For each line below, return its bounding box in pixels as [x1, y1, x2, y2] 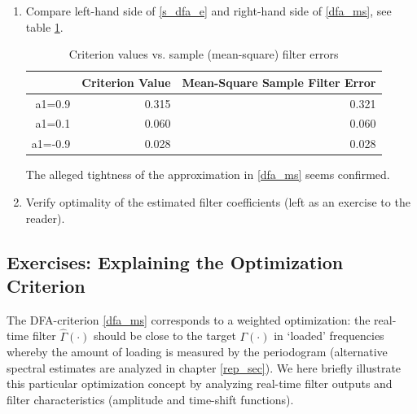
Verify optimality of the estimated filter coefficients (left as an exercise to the [25, 194, 410, 210]
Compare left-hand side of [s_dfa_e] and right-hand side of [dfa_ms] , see [25, 2, 392, 19]
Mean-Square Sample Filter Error [182, 73, 376, 90]
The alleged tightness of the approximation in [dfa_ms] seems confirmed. [25, 166, 390, 183]
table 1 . [25, 18, 64, 35]
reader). [25, 209, 65, 226]
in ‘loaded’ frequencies [274, 327, 384, 344]
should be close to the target [94, 327, 236, 344]
